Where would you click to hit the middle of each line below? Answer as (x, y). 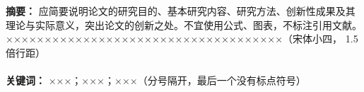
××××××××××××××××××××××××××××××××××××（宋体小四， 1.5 (182, 39)
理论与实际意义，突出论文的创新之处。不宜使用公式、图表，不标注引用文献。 (184, 24)
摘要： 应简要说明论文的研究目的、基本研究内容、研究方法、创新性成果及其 (181, 11)
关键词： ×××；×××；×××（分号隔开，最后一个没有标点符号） (156, 80)
